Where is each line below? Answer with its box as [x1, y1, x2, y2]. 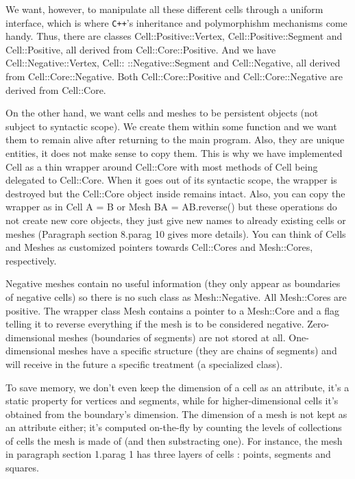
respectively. [5, 253, 57, 267]
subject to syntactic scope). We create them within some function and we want [5, 119, 337, 133]
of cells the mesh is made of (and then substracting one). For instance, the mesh [5, 433, 343, 447]
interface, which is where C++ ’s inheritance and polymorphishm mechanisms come [5, 15, 347, 29]
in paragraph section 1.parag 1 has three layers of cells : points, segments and [5, 447, 331, 461]
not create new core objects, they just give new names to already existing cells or [5, 212, 346, 227]
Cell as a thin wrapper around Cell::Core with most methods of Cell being [5, 159, 318, 173]
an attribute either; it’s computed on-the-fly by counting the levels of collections [5, 420, 342, 434]
